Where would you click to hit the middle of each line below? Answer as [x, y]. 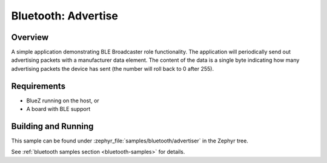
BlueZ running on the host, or [63, 101]
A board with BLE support [58, 109]
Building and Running [52, 126]
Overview [30, 37]
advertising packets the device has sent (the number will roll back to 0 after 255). [113, 68]
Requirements [38, 86]
